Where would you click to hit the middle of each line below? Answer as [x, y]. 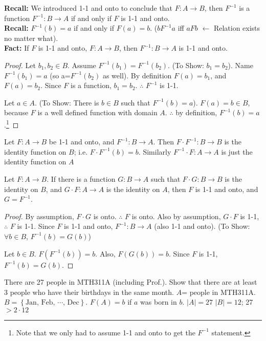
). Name [240, 65]
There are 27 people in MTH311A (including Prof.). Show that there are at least [131, 282]
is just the [237, 151]
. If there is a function [81, 178]
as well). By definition [137, 75]
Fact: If [17, 48]
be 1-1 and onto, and [82, 142]
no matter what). [31, 38]
